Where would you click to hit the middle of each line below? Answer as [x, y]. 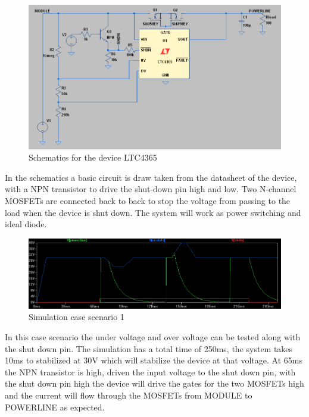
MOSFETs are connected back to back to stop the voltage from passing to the [148, 201]
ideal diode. [26, 224]
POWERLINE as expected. [55, 407]
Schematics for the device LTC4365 [93, 157]
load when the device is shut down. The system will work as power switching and [153, 212]
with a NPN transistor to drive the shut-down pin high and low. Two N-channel [151, 189]
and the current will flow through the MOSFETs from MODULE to [129, 395]
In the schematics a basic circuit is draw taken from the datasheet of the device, [151, 177]
